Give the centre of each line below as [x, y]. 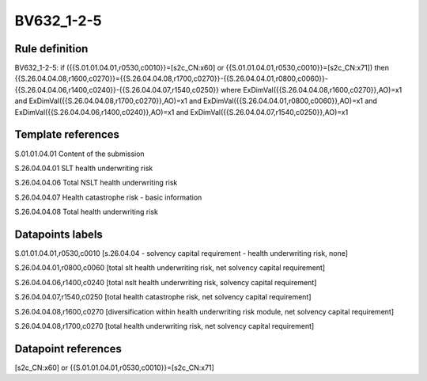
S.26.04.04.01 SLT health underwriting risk [84, 168]
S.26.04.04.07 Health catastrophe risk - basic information [108, 197]
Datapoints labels [59, 234]
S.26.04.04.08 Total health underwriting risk [86, 212]
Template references [67, 135]
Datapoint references [68, 349]
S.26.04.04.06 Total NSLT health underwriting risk [96, 183]
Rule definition [51, 49]
